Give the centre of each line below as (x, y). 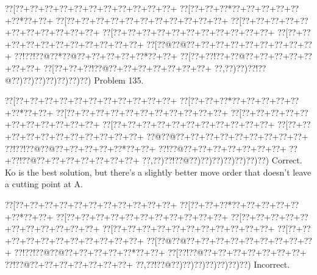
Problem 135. (119, 80)
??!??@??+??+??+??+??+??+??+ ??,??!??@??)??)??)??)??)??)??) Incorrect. (148, 264)
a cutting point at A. (44, 184)
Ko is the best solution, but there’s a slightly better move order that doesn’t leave (158, 172)
